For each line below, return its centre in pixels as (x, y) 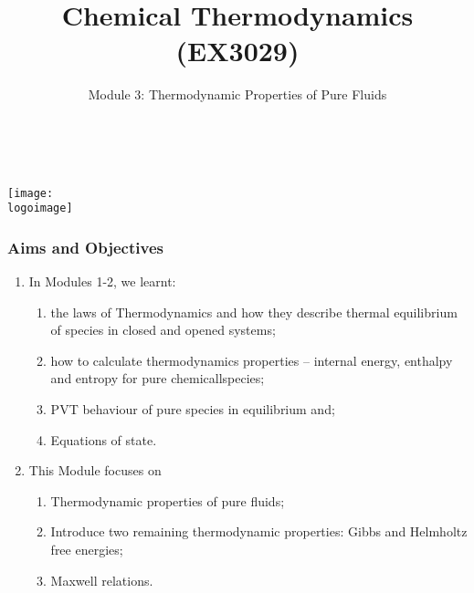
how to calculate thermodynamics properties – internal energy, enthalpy (252, 360)
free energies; (87, 549)
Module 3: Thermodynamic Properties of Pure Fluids (237, 94)
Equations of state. (104, 439)
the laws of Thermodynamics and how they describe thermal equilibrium (254, 312)
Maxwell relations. (102, 580)
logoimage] (40, 208)
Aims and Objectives (85, 247)
